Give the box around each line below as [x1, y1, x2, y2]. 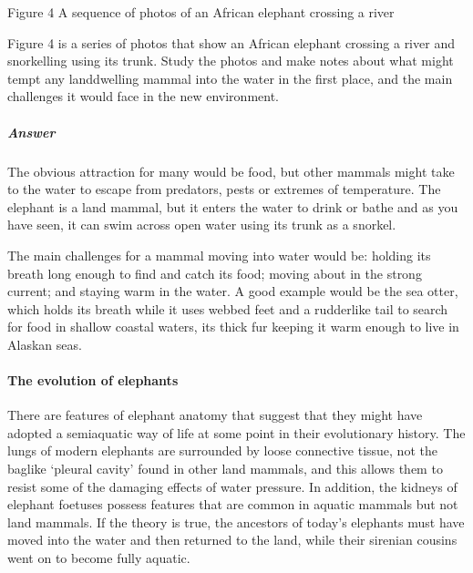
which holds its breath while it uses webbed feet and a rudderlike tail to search [7, 299, 448, 318]
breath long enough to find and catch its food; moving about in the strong [7, 263, 422, 282]
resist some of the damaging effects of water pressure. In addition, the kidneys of [7, 476, 458, 496]
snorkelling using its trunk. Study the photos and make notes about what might [7, 51, 454, 70]
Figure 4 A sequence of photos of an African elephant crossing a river [7, 3, 395, 21]
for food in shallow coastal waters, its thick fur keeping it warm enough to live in [7, 317, 459, 336]
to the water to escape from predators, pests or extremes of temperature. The [7, 179, 441, 199]
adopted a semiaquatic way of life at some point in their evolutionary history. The [7, 423, 466, 442]
